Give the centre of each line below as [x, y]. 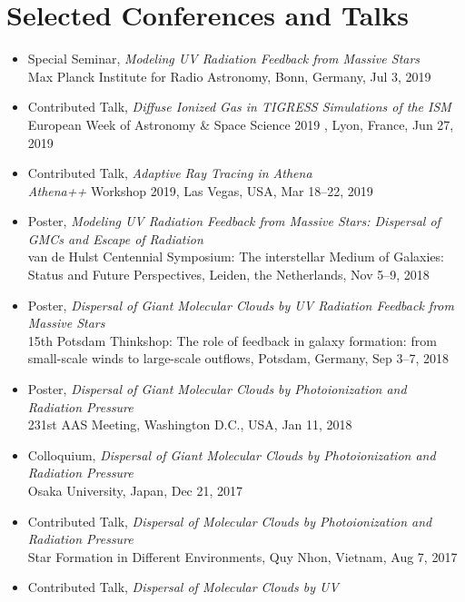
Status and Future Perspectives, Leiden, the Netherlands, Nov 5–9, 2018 [228, 275]
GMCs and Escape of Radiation [115, 238]
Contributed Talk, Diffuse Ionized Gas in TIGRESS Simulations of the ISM [239, 107]
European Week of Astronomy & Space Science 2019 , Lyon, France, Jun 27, [241, 124]
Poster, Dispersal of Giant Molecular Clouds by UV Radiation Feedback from [241, 305]
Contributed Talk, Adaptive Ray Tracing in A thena [170, 173]
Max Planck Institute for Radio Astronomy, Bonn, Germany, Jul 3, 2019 [229, 76]
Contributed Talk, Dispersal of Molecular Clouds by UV [183, 587]
